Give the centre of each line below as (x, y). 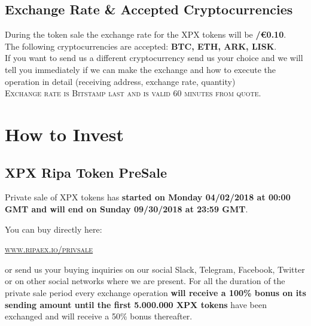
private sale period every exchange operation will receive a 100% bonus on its (155, 292)
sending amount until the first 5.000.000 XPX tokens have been (136, 304)
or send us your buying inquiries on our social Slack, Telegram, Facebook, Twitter (155, 269)
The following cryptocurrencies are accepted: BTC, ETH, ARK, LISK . (141, 46)
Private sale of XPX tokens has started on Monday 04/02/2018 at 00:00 (148, 197)
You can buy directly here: (54, 229)
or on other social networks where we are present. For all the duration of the (145, 281)
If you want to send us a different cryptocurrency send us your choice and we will (154, 58)
